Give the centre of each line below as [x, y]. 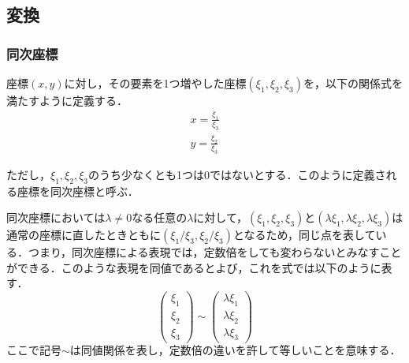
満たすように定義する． [67, 100]
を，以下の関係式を [353, 83]
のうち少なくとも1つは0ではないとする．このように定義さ [237, 174]
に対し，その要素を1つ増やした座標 [155, 83]
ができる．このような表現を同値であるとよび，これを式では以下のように [194, 267]
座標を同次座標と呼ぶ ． [78, 191]
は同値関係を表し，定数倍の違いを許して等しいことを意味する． [235, 350]
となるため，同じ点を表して [305, 235]
